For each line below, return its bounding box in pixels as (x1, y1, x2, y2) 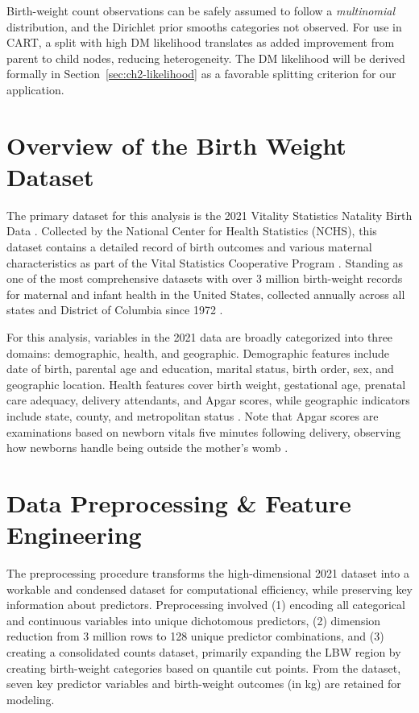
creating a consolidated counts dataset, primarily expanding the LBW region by (6, 644, 401, 661)
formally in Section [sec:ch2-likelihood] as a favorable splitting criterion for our (6, 65, 396, 82)
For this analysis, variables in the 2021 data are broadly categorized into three (6, 329, 393, 346)
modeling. (6, 690, 55, 707)
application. (6, 81, 64, 97)
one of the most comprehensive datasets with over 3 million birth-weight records (6, 270, 403, 287)
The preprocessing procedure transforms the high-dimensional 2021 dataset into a (6, 565, 410, 582)
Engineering (6, 518, 142, 551)
